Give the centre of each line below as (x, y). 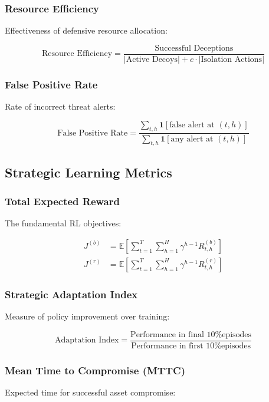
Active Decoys (152, 59)
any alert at (192, 139)
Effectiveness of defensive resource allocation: (86, 30)
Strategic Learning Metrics (88, 172)
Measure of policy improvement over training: (87, 316)
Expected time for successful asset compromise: (90, 392)
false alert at (192, 125)
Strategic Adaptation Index (71, 294)
